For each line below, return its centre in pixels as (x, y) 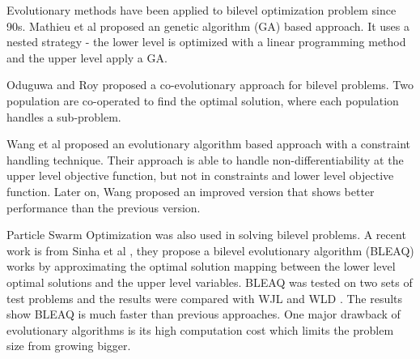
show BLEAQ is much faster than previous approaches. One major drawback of (204, 314)
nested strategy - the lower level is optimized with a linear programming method (206, 42)
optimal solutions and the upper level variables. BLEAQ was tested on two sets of (210, 282)
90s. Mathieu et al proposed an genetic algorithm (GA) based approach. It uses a (208, 26)
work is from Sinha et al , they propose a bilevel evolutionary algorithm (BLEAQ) (210, 250)
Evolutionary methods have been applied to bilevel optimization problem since (202, 10)
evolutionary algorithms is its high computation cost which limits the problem (200, 329)
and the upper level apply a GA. (87, 57)
